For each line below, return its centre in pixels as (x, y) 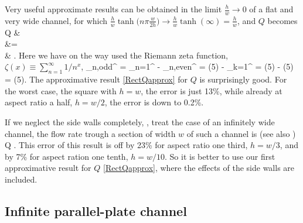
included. (21, 179)
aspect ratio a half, (39, 102)
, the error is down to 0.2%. (154, 102)
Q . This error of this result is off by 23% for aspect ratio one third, (126, 145)
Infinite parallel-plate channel (96, 210)
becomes (282, 20)
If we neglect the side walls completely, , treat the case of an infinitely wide (140, 122)
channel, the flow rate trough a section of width (90, 133)
